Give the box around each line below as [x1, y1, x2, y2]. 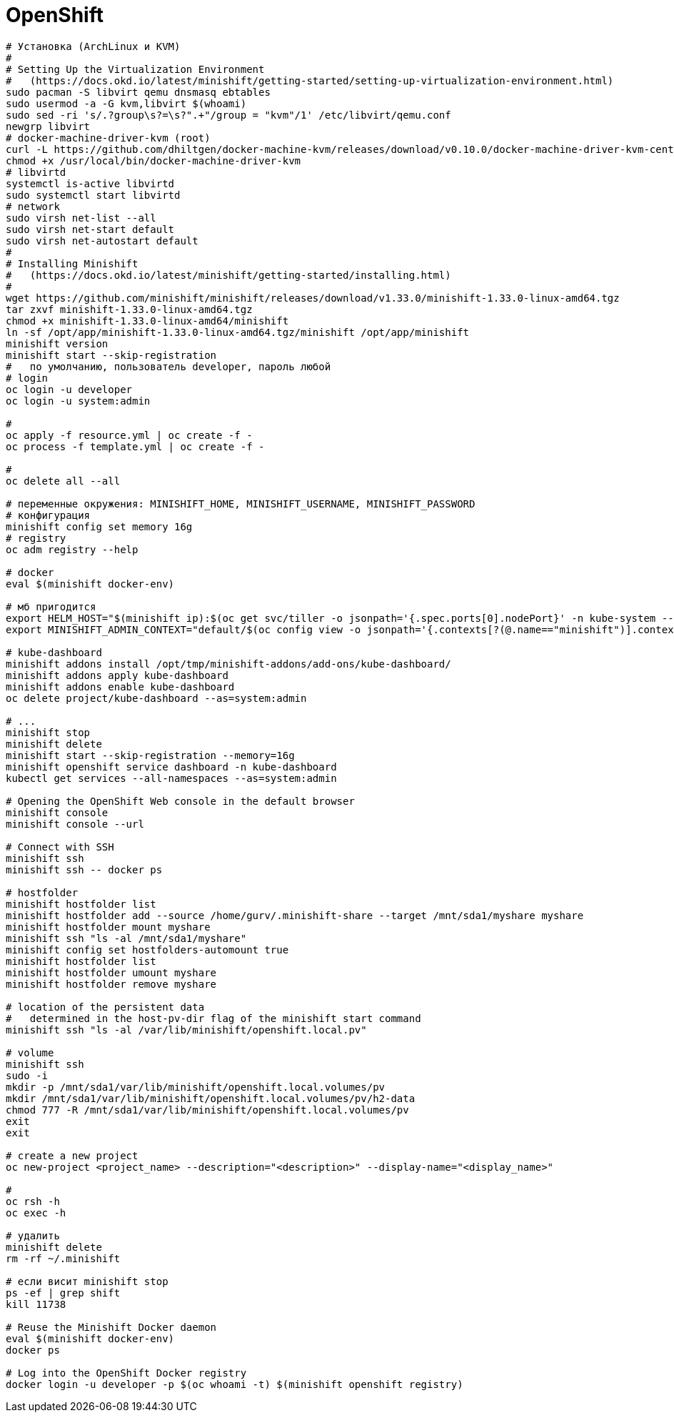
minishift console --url [6, 818, 144, 830]
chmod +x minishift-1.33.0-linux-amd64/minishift [6, 314, 289, 327]
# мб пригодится [6, 600, 96, 613]
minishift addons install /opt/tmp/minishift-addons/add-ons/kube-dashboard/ [6, 658, 451, 670]
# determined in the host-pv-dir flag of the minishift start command [6, 1012, 421, 1024]
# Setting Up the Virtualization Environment [6, 63, 265, 75]
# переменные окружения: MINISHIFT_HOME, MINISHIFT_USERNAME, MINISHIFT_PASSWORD [6, 497, 476, 510]
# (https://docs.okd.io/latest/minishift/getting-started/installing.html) [6, 269, 451, 281]
